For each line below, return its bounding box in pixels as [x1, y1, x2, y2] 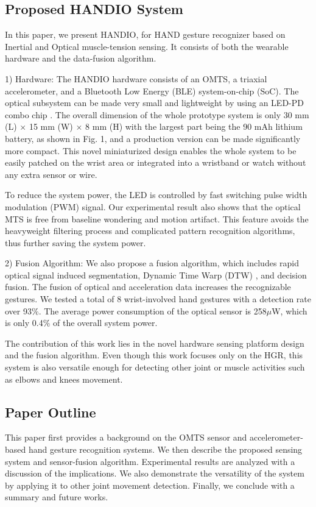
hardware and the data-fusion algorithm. [5, 52, 156, 65]
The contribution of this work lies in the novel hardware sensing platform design [5, 336, 304, 349]
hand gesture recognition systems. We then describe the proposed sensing [28, 443, 303, 456]
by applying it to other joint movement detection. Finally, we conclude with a [5, 478, 295, 491]
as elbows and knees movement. [5, 372, 123, 385]
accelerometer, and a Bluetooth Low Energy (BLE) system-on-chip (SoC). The [5, 84, 299, 97]
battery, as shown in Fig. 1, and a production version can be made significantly [5, 132, 301, 144]
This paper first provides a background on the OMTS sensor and [5, 431, 247, 444]
